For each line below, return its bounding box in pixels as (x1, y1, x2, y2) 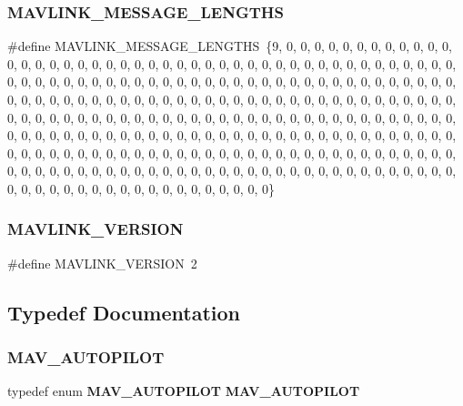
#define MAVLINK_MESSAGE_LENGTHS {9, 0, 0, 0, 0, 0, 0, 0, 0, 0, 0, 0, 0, (7, 36, 452, 56)
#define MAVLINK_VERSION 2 (7, 253, 197, 272)
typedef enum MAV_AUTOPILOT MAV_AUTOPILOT (7, 381, 360, 401)
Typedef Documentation (7, 298, 240, 326)
